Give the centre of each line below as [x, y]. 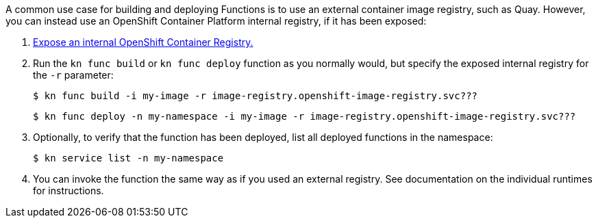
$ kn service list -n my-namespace [128, 158]
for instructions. [68, 191]
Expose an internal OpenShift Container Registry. [143, 42]
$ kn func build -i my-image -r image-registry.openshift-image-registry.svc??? [256, 96]
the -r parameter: [73, 75]
